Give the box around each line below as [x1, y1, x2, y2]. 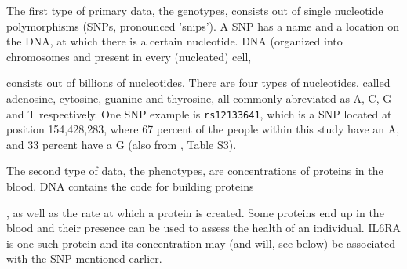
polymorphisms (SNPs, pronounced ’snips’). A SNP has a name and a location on [6, 17, 400, 34]
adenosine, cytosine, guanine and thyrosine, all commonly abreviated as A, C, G [6, 89, 392, 106]
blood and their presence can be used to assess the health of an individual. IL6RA [6, 220, 401, 236]
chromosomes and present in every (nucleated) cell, [6, 48, 252, 64]
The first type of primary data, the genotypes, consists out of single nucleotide [6, 2, 383, 18]
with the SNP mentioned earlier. [6, 250, 162, 267]
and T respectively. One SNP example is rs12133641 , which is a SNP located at [6, 105, 392, 122]
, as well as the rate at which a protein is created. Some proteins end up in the [6, 204, 384, 220]
